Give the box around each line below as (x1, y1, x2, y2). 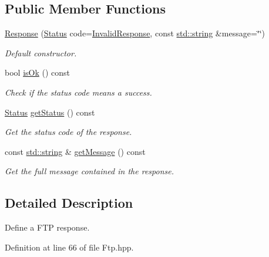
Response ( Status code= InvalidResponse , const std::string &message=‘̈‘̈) (5, 27, 265, 39)
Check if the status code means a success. (5, 86, 152, 98)
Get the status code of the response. (5, 126, 132, 138)
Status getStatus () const (5, 106, 95, 118)
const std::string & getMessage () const (5, 145, 146, 157)
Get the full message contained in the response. (5, 165, 174, 177)
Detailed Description (5, 194, 133, 212)
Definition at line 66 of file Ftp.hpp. (5, 241, 134, 253)
